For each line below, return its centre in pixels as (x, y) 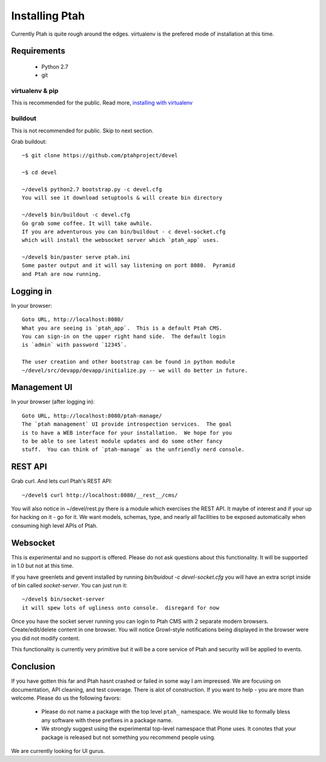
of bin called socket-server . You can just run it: (69, 585)
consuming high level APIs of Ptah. (54, 526)
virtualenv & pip (35, 91)
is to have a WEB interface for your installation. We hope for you (127, 433)
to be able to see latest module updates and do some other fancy (122, 441)
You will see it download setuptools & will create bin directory (122, 198)
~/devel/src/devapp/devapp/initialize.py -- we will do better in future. (135, 370)
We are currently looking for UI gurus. (58, 751)
